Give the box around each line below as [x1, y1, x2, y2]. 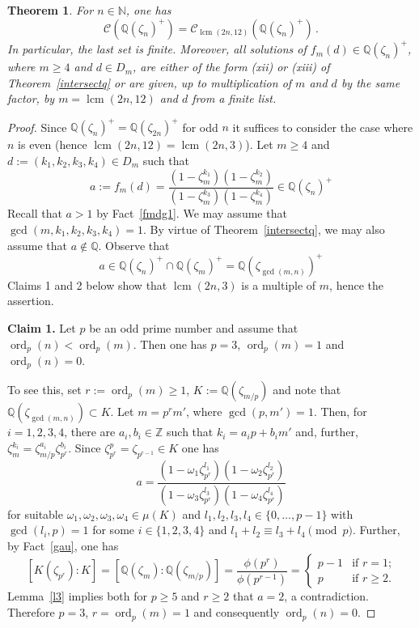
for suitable [7, 505, 63, 522]
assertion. [7, 292, 54, 309]
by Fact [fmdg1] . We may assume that [96, 205, 287, 222]
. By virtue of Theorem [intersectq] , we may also [143, 221, 385, 238]
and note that [273, 381, 341, 398]
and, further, [295, 423, 358, 440]
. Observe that [98, 236, 170, 253]
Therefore [7, 604, 55, 621]
